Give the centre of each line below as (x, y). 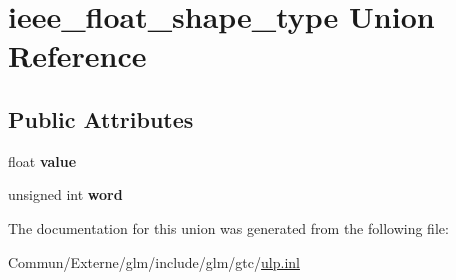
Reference (77, 55)
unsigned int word (65, 194)
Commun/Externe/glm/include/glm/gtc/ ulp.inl (154, 261)
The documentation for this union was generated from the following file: (228, 227)
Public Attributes (101, 118)
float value (42, 160)
